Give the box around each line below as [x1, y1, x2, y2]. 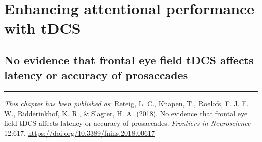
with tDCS [4, 18, 81, 38]
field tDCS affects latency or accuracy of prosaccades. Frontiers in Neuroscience [4, 118, 251, 128]
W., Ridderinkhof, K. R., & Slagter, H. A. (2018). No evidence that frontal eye [4, 108, 248, 118]
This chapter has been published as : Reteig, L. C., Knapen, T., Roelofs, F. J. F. [4, 98, 249, 109]
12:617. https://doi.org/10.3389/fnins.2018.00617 [4, 127, 155, 138]
